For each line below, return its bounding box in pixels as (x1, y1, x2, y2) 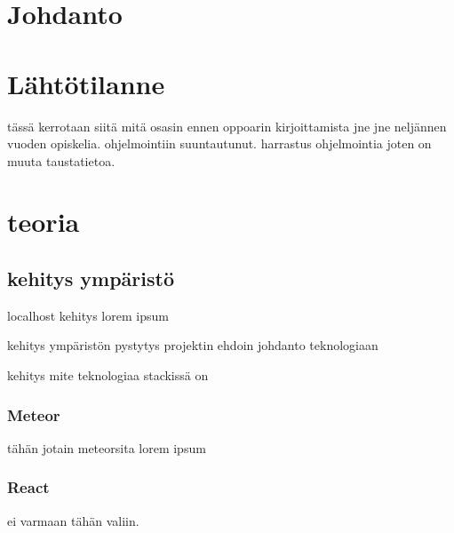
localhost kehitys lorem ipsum (7, 306, 169, 324)
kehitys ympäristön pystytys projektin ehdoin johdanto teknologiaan (7, 336, 378, 354)
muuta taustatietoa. (7, 151, 115, 170)
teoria (7, 203, 80, 240)
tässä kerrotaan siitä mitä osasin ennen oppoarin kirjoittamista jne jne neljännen (7, 116, 447, 135)
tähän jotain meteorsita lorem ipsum (7, 438, 206, 457)
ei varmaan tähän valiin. (7, 511, 139, 529)
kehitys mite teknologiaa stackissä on (7, 366, 209, 385)
